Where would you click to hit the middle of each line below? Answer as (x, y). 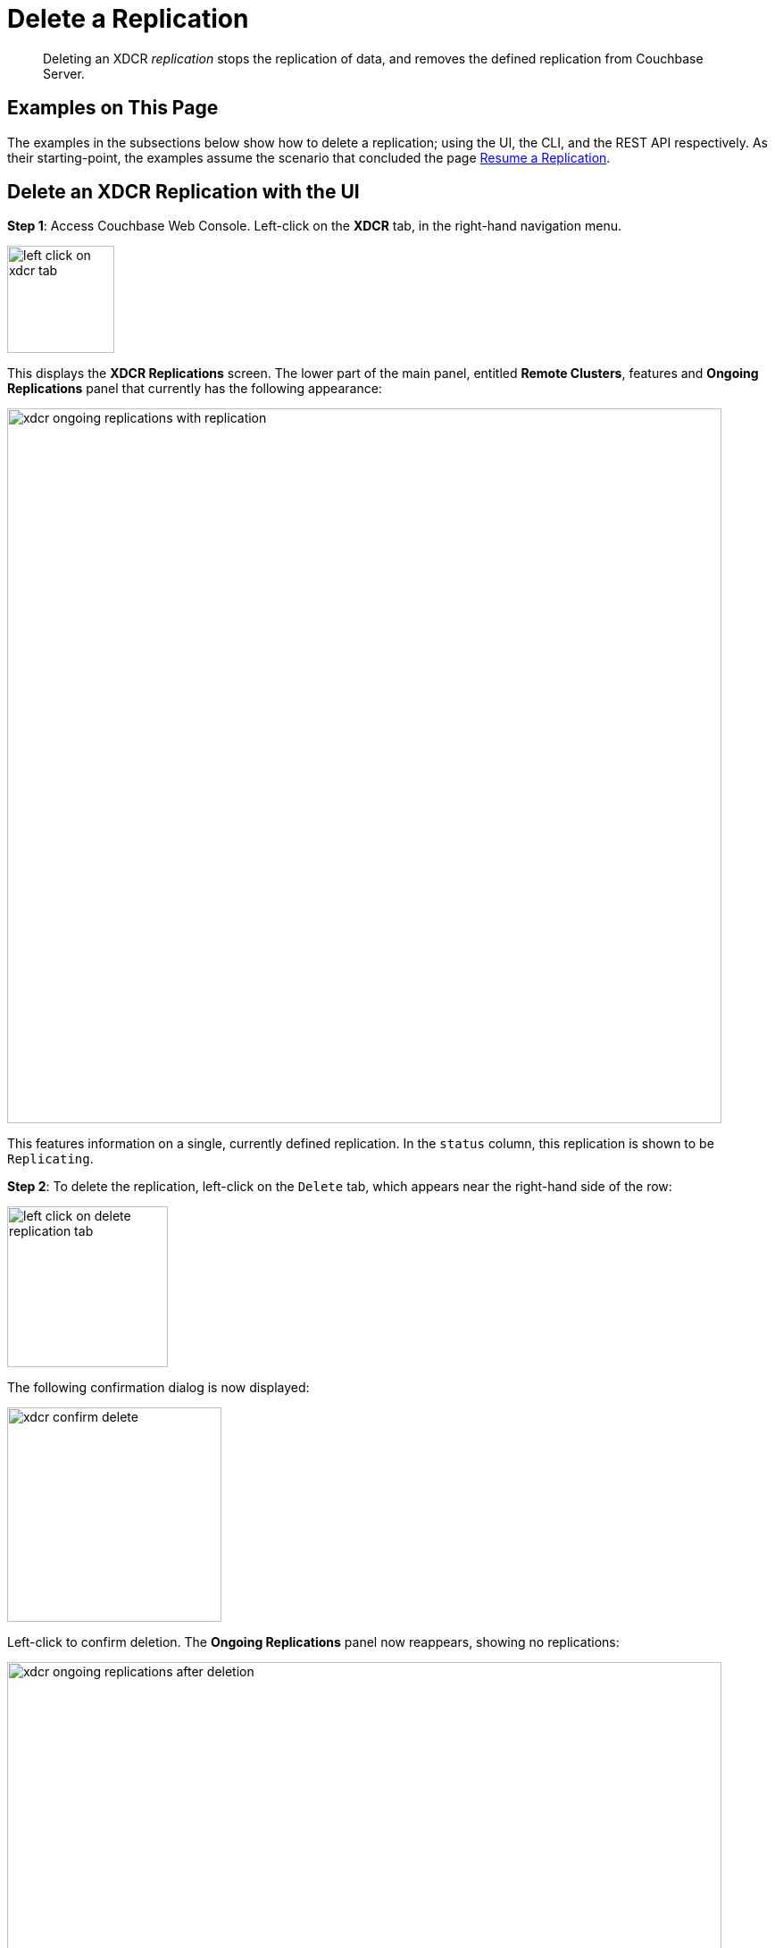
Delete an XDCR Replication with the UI (183, 192)
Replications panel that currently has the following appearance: (195, 389)
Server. (64, 73)
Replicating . (50, 1159)
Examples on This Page (113, 108)
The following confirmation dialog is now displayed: (158, 1388)
